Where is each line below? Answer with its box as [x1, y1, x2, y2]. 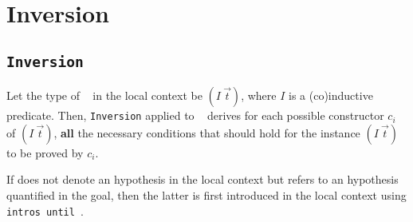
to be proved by [6, 144, 84, 161]
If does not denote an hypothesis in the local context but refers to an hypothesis [6, 171, 399, 188]
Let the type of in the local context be [6, 87, 203, 104]
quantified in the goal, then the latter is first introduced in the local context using [6, 187, 407, 203]
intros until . [6, 202, 84, 219]
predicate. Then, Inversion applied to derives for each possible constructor [6, 107, 384, 124]
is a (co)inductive [289, 87, 373, 104]
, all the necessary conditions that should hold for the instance [53, 124, 360, 141]
